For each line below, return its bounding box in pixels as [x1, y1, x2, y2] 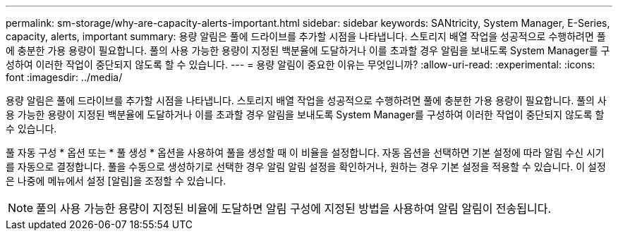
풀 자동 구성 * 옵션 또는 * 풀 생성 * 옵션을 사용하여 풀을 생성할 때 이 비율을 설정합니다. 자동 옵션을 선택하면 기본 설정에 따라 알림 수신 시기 [6, 147, 605, 159]
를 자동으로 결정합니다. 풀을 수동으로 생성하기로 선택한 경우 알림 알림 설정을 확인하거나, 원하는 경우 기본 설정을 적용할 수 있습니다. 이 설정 [6, 161, 606, 173]
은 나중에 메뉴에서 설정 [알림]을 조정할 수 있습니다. [6, 175, 226, 187]
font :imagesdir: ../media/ [6, 71, 123, 83]
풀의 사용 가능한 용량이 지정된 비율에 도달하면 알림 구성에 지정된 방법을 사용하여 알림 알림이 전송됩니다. [36, 201, 552, 216]
